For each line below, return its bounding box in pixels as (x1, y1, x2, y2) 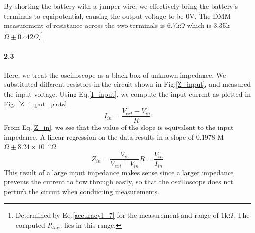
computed (15, 219, 45, 230)
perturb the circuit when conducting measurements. (4, 186, 159, 196)
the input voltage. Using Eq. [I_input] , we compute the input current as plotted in (4, 89, 251, 99)
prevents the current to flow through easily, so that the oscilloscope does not (4, 177, 233, 187)
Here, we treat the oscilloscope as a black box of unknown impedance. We (4, 69, 226, 79)
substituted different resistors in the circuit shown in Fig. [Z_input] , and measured (4, 79, 251, 89)
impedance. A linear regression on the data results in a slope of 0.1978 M (4, 131, 224, 142)
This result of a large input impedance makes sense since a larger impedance (4, 167, 234, 177)
